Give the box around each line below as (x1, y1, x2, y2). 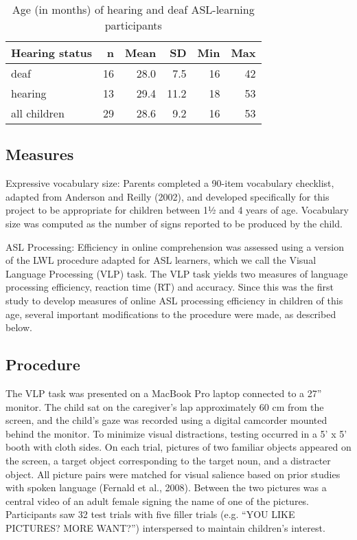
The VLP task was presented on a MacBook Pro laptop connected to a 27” (5, 385, 322, 400)
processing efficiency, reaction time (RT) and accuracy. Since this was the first (5, 280, 334, 294)
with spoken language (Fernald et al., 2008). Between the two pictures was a (5, 480, 327, 495)
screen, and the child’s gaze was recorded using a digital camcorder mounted (5, 413, 327, 427)
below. (5, 320, 32, 335)
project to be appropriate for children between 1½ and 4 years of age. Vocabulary (5, 203, 349, 217)
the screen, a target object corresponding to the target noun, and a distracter (5, 453, 331, 467)
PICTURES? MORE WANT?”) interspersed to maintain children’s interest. (5, 520, 325, 535)
